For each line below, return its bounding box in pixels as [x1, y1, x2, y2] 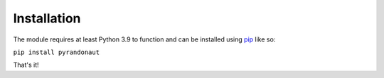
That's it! [13, 60, 39, 70]
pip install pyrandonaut [13, 48, 100, 56]
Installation [13, 11, 81, 26]
